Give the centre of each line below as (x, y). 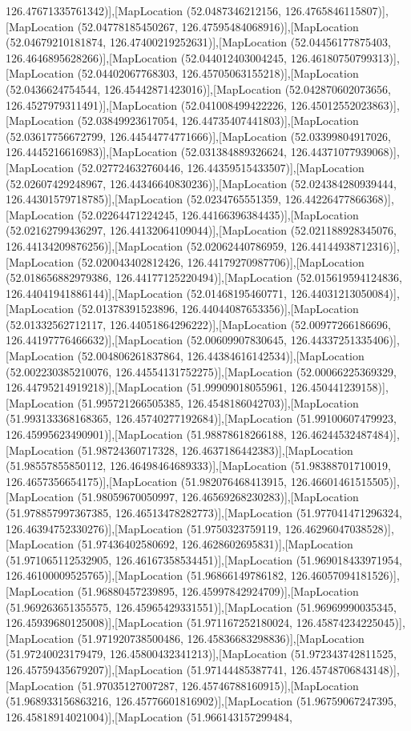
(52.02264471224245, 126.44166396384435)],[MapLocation (218, 214)
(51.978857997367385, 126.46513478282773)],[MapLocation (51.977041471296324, (204, 512)
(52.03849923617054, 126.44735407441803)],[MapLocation (218, 120)
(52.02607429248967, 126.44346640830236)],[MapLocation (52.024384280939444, (201, 183)
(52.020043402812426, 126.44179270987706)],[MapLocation (221, 261)
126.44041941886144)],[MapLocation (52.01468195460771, (147, 293)
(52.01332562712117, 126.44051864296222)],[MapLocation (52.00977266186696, (198, 324)
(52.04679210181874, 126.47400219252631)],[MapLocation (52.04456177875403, (198, 42)
